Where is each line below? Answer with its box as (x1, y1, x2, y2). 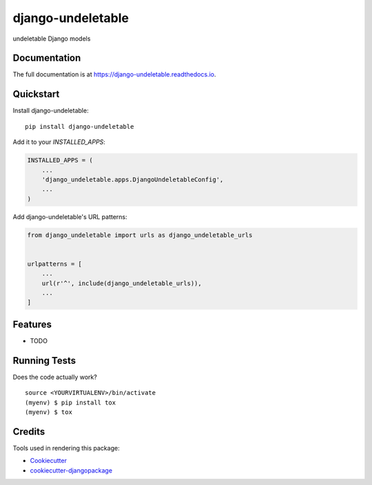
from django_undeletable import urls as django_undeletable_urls (27, 231, 253, 239)
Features (12, 318, 52, 330)
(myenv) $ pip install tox (25, 398, 116, 406)
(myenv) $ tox (25, 408, 72, 416)
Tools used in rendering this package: (12, 444, 120, 452)
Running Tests (12, 355, 76, 367)
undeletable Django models (12, 34, 91, 43)
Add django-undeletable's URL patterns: (12, 212, 127, 220)
